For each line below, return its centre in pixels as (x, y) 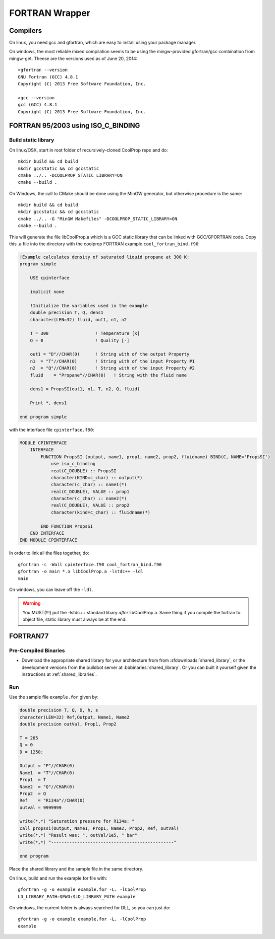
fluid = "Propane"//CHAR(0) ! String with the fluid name (109, 375)
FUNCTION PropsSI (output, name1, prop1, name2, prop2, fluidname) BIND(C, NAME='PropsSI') (155, 457)
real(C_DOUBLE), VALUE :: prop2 (90, 506)
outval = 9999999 (41, 807)
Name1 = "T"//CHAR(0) (47, 773)
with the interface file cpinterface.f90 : (52, 430)
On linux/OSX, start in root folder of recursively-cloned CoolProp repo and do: (89, 150)
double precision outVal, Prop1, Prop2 (68, 724)
